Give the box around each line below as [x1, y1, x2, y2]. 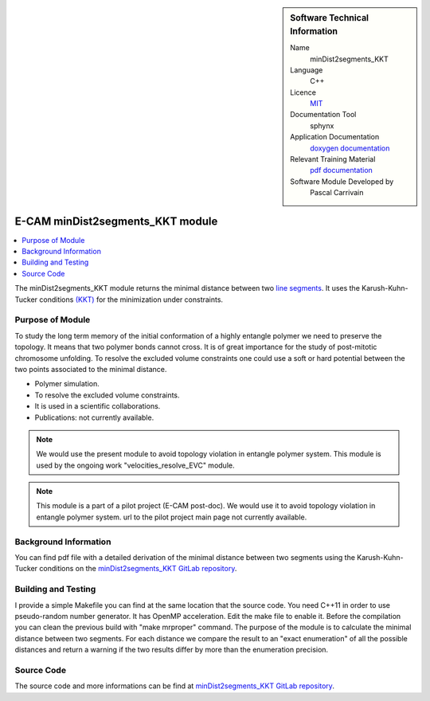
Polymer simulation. [34, 379, 100, 389]
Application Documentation [290, 132, 380, 142]
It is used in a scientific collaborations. [34, 401, 161, 411]
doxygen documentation [310, 143, 390, 153]
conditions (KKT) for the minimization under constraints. [39, 295, 223, 304]
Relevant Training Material [290, 155, 376, 164]
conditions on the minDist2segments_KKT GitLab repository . [39, 564, 237, 574]
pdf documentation [310, 166, 373, 175]
